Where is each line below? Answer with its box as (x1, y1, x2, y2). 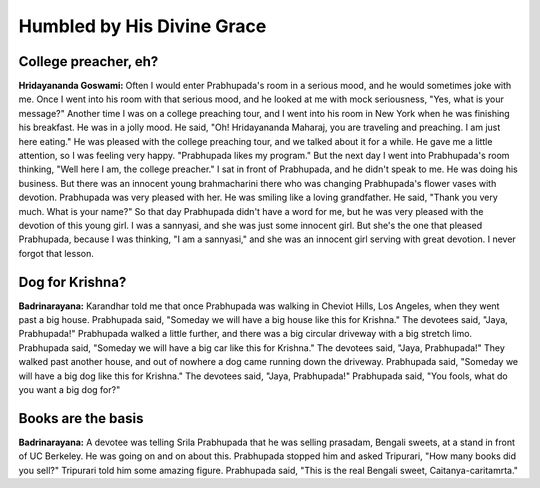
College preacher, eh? (18, 53, 159, 70)
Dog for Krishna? (18, 273, 127, 290)
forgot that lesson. (18, 247, 94, 259)
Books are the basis (18, 410, 144, 427)
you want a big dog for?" (18, 384, 121, 395)
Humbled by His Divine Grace (18, 15, 267, 37)
